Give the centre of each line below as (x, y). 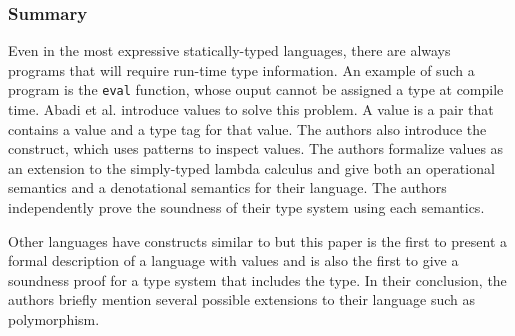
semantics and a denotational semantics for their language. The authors (227, 187)
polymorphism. (54, 319)
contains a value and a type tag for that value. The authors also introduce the (247, 128)
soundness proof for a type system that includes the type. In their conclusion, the (257, 279)
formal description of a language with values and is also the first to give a (233, 260)
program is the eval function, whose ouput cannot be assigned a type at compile (256, 89)
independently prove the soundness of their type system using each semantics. (246, 207)
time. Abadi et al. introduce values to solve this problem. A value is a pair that (251, 109)
